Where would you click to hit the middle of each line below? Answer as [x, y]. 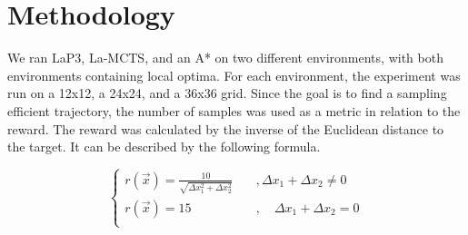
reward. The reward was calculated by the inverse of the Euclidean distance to [226, 128]
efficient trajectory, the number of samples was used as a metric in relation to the [234, 110]
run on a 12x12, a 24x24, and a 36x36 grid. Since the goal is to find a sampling [227, 93]
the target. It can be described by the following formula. [164, 147]
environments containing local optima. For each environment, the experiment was [234, 75]
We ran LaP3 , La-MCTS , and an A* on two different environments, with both [225, 58]
